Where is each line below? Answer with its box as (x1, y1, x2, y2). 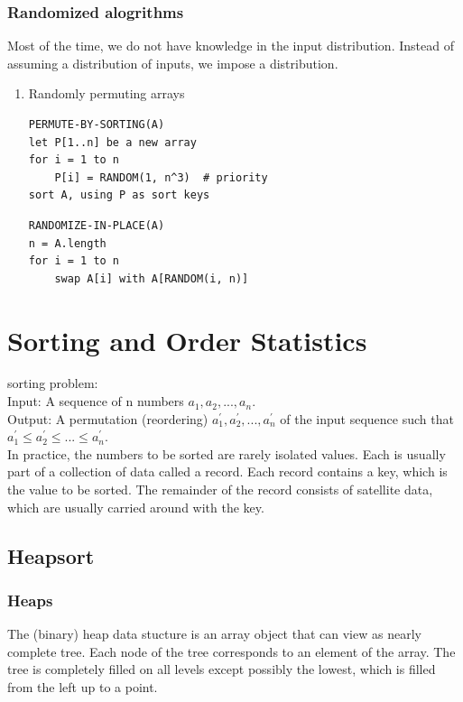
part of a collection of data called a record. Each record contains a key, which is (7, 462, 448, 481)
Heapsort (7, 541, 95, 569)
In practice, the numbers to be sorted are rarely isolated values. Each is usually (7, 444, 446, 463)
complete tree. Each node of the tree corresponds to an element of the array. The (7, 642, 456, 660)
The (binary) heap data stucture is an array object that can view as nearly (7, 624, 421, 643)
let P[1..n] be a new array (28, 135, 197, 149)
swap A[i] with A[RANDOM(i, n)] (54, 272, 249, 285)
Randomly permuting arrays (28, 84, 185, 103)
